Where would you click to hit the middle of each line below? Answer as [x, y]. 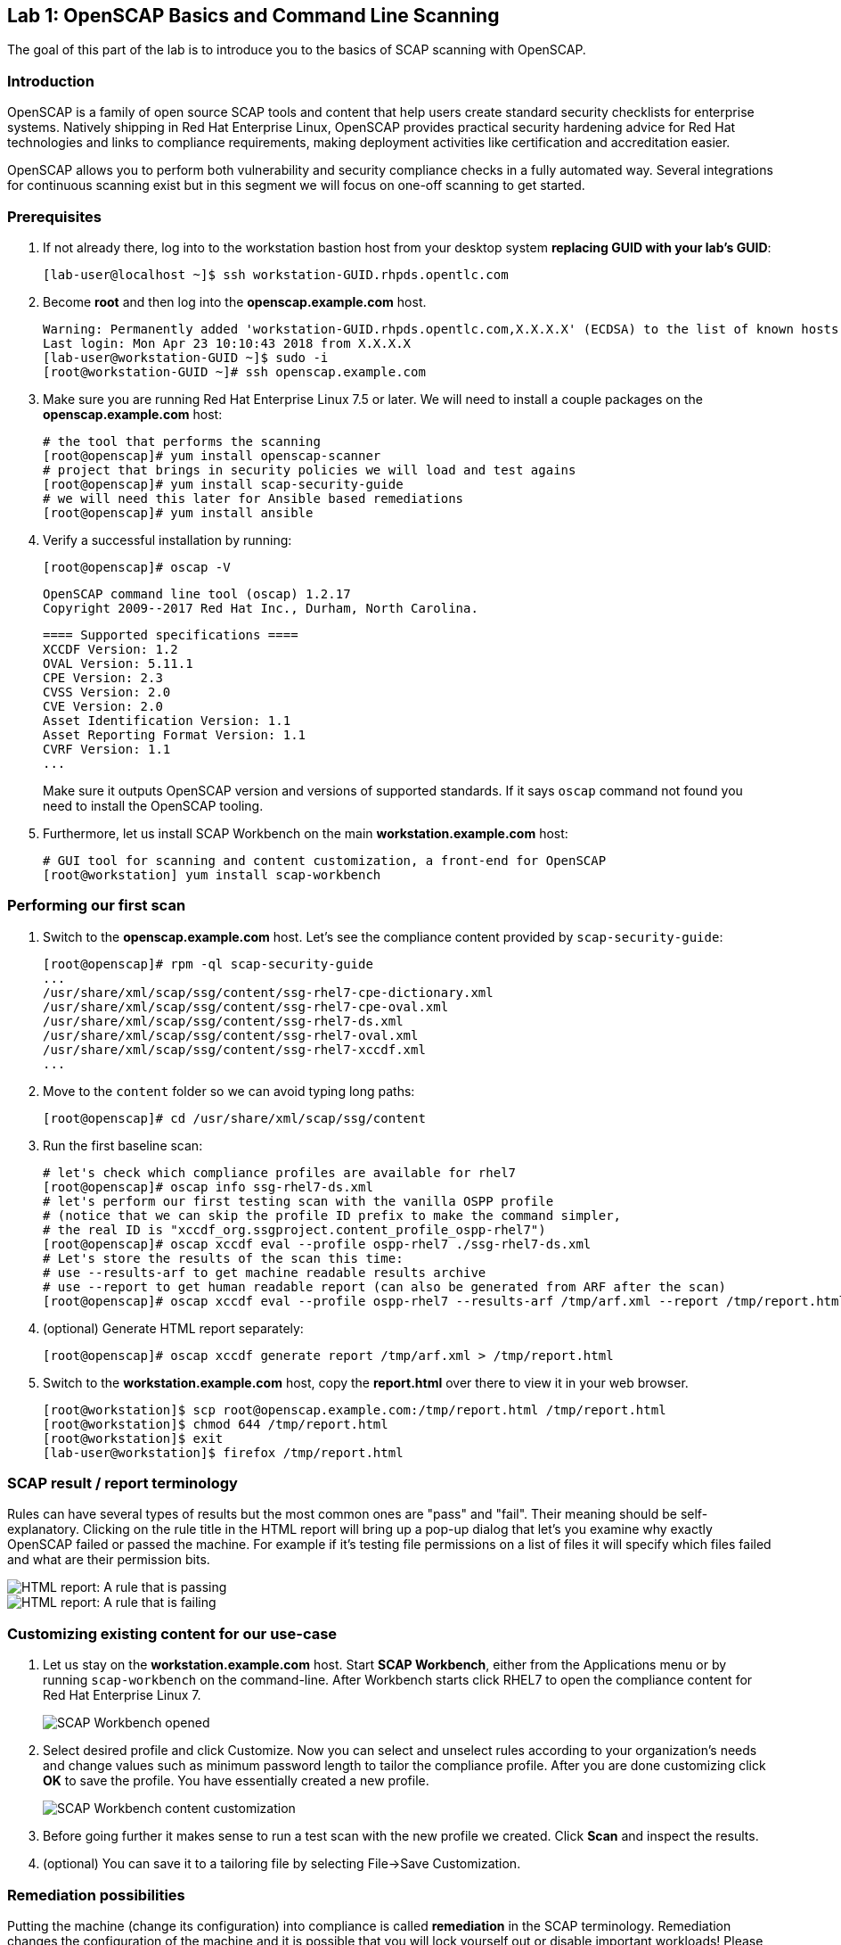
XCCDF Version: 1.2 [110, 649]
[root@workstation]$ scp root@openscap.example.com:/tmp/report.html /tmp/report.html [355, 1409]
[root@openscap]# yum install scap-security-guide [223, 484]
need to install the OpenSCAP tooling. [153, 805]
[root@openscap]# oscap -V [137, 567]
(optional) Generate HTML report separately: [173, 1328]
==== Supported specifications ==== [171, 635]
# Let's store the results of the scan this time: [223, 1258]
